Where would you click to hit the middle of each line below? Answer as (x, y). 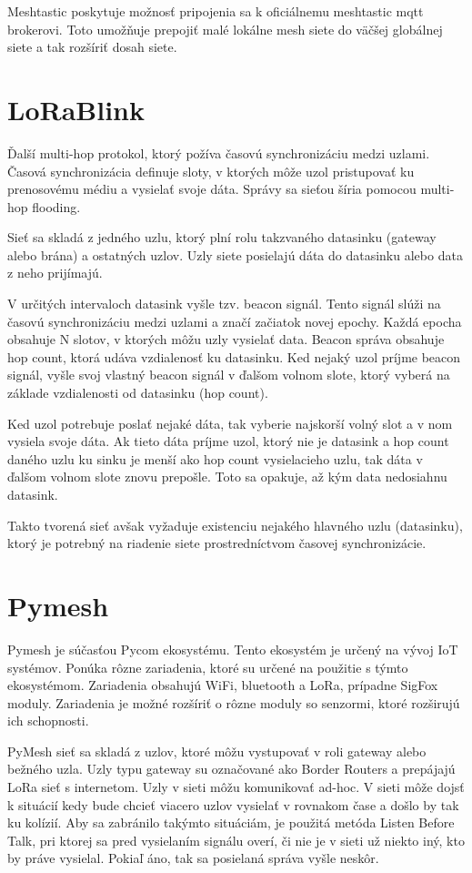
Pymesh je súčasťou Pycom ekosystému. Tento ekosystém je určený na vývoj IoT (233, 649)
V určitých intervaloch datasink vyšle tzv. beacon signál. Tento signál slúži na (224, 304)
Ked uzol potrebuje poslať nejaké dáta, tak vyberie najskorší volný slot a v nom (230, 423)
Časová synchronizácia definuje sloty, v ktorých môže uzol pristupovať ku (211, 171)
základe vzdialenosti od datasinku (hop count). (138, 393)
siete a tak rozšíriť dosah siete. (92, 47)
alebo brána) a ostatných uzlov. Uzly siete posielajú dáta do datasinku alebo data (235, 254)
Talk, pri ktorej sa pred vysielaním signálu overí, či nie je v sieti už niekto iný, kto (236, 840)
